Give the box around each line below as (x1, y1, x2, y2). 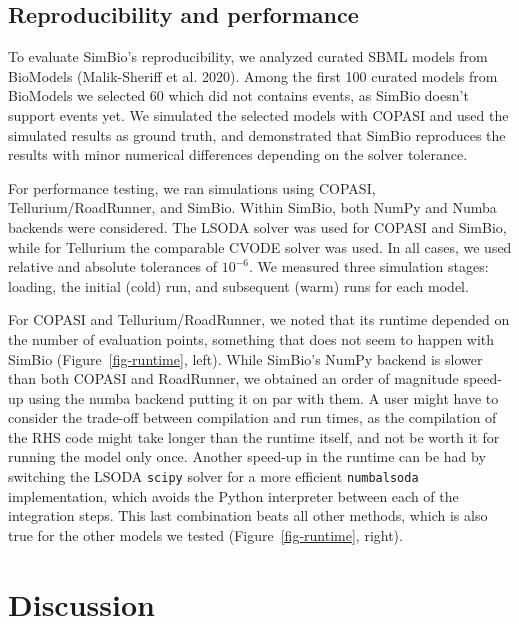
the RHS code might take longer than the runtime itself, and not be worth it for (8, 426, 500, 447)
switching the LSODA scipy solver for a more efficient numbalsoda (8, 466, 419, 487)
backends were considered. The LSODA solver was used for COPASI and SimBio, (8, 216, 507, 237)
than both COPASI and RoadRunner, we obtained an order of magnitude (8, 368, 459, 389)
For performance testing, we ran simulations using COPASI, (8, 177, 376, 198)
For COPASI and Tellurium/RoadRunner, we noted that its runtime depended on (8, 309, 510, 330)
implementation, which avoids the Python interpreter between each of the (8, 485, 459, 506)
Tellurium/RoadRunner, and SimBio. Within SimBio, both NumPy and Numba (8, 197, 497, 218)
